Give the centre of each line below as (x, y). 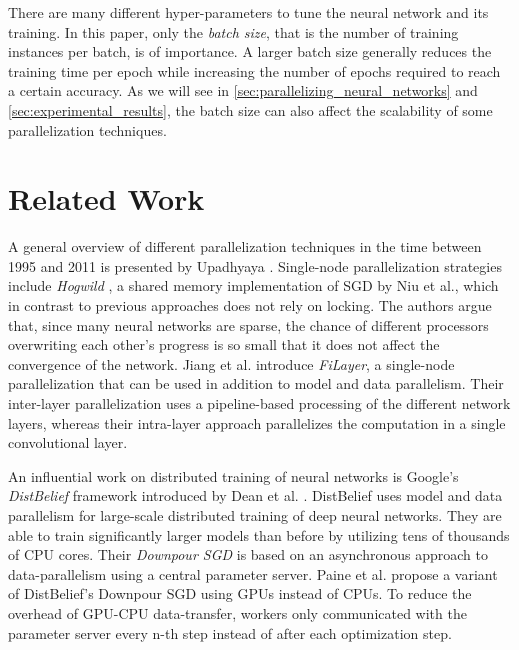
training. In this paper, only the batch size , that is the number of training (233, 31)
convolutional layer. (68, 442)
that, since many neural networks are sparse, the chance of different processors (248, 324)
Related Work (106, 198)
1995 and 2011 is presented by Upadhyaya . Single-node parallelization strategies (255, 265)
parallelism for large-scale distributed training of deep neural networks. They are (255, 515)
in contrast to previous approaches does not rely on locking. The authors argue (250, 305)
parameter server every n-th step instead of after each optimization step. (230, 632)
